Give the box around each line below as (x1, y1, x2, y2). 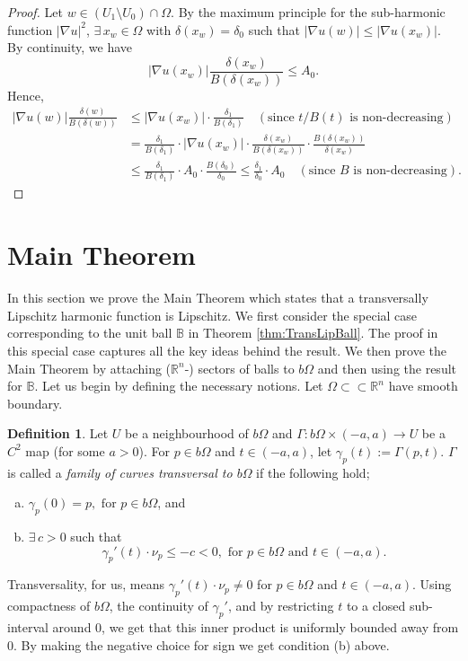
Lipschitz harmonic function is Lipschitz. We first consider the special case (7, 305, 418, 324)
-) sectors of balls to (184, 358, 295, 377)
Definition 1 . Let (7, 424, 109, 443)
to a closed (346, 596, 406, 615)
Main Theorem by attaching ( (7, 358, 172, 377)
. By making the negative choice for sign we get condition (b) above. (13, 635, 390, 654)
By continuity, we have (7, 38, 133, 57)
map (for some (25, 441, 105, 460)
